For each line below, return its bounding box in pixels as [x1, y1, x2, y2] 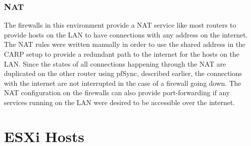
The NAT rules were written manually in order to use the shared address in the [4, 39, 246, 49]
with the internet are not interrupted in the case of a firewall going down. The [4, 77, 241, 88]
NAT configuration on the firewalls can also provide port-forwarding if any [4, 87, 230, 98]
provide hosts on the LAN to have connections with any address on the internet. [4, 29, 248, 39]
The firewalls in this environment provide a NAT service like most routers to [4, 20, 236, 30]
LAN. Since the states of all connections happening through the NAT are [4, 58, 226, 69]
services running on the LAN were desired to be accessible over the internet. [4, 97, 235, 107]
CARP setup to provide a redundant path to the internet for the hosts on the [4, 49, 240, 59]
